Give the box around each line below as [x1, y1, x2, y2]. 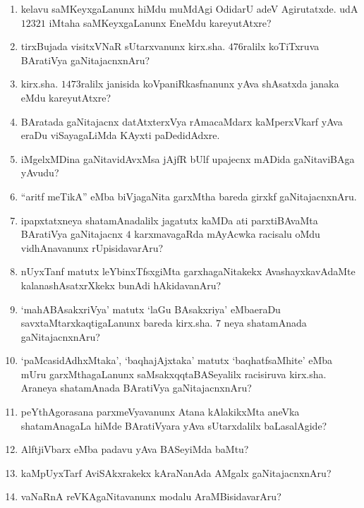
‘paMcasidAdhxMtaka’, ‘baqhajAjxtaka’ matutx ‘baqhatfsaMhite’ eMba [20, 353, 333, 368]
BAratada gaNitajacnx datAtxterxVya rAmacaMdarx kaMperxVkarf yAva [20, 114, 343, 128]
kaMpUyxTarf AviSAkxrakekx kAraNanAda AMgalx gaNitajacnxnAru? [20, 465, 332, 480]
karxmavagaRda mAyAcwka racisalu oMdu [134, 226, 320, 241]
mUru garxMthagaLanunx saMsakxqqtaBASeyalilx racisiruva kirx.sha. [20, 366, 327, 381]
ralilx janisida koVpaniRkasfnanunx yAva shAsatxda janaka [80, 76, 339, 91]
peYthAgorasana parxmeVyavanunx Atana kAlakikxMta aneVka [20, 404, 300, 419]
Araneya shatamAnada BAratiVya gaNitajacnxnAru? [20, 380, 252, 395]
